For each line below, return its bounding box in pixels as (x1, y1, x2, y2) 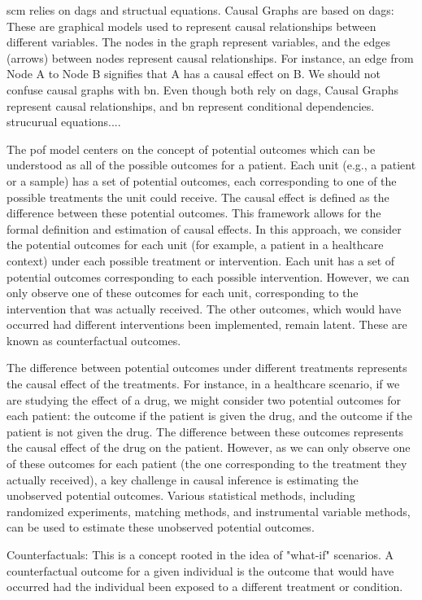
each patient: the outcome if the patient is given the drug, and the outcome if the (7, 407, 413, 424)
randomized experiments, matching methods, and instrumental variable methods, (7, 502, 411, 519)
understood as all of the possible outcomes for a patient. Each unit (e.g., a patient (7, 156, 416, 173)
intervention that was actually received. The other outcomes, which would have (7, 300, 402, 317)
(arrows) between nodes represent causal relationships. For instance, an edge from (7, 49, 414, 66)
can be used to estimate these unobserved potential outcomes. (7, 519, 315, 536)
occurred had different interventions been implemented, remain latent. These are (7, 316, 407, 333)
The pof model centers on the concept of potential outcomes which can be (7, 140, 376, 157)
